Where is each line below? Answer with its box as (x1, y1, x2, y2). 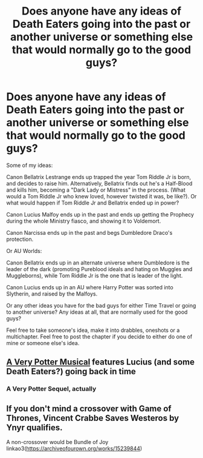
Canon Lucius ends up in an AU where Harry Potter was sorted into (6, 283, 173, 291)
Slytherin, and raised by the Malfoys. (6, 290, 98, 297)
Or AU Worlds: (6, 247, 42, 254)
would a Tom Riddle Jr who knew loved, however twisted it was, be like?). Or (6, 192, 197, 200)
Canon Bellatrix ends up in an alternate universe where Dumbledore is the (6, 259, 190, 266)
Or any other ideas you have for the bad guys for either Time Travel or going (6, 301, 196, 309)
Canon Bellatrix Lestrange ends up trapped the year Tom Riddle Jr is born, (6, 173, 192, 180)
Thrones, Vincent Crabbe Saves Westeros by (6, 413, 179, 423)
